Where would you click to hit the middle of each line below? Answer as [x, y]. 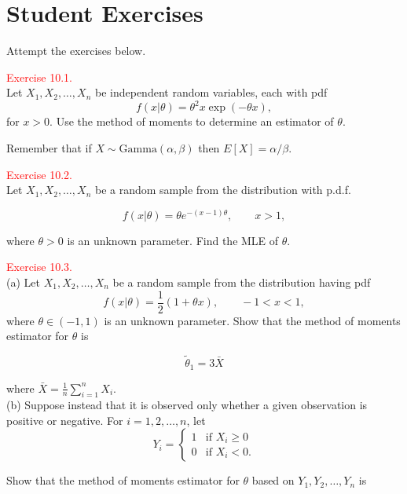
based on [273, 480]
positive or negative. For [65, 420]
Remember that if [49, 148]
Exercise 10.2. [39, 174]
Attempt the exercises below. [76, 51]
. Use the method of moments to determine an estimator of [192, 121]
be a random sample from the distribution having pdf [242, 282]
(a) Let [23, 282]
